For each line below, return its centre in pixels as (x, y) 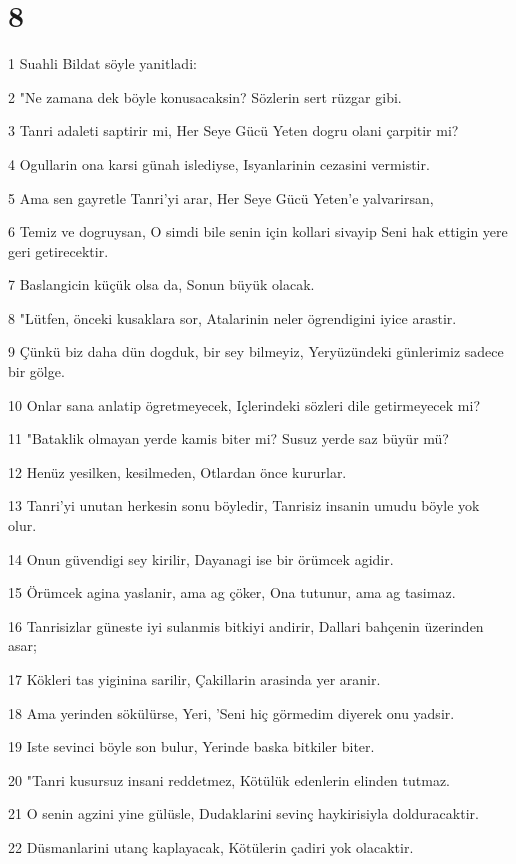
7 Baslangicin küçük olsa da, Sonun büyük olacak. (161, 284)
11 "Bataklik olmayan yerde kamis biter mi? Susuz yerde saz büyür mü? (228, 438)
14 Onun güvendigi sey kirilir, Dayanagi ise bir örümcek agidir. (201, 558)
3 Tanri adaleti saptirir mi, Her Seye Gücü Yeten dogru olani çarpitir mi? (233, 130)
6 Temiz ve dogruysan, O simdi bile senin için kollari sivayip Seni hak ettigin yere (258, 231)
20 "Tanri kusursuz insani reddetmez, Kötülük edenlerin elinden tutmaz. (229, 779)
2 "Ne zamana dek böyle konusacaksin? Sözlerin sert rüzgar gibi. (205, 96)
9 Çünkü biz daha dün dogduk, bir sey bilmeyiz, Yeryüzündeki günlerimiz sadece (256, 351)
